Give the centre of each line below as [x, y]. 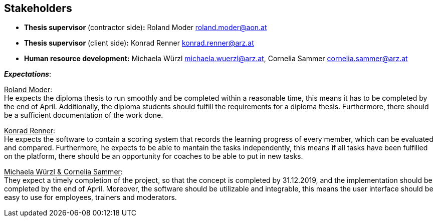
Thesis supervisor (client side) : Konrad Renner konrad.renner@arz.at [139, 43]
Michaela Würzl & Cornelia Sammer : [63, 172]
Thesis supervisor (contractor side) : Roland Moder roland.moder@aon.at [146, 28]
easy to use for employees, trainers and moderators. [90, 197]
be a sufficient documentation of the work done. [84, 115]
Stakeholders [38, 8]
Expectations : [28, 74]
